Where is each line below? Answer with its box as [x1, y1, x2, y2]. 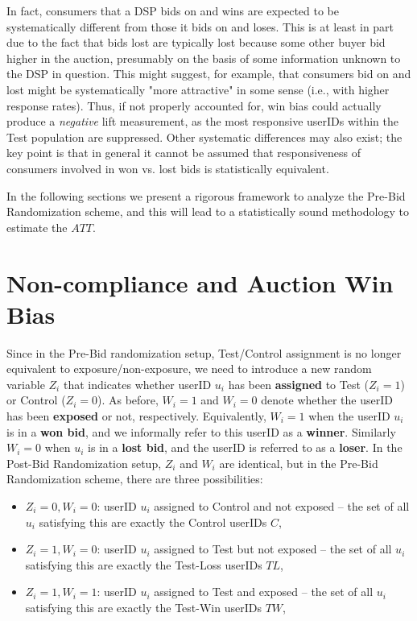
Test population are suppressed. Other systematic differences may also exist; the [6, 128, 403, 145]
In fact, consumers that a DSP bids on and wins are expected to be [6, 2, 339, 19]
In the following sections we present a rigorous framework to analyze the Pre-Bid [6, 187, 406, 204]
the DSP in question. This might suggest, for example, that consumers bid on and [6, 65, 411, 82]
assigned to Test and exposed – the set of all [154, 583, 374, 600]
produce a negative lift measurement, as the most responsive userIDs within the [6, 113, 398, 130]
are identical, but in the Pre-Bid [219, 454, 378, 471]
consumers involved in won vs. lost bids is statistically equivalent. [6, 159, 329, 176]
